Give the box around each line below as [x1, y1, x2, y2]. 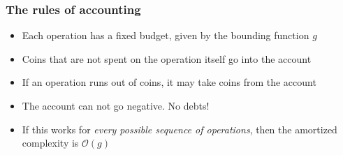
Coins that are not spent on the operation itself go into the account [22, 51, 312, 66]
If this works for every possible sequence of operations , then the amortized [22, 121, 337, 136]
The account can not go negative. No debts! [22, 98, 210, 112]
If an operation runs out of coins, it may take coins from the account [22, 75, 316, 89]
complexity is [22, 135, 79, 150]
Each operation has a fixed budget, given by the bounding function [22, 28, 309, 43]
